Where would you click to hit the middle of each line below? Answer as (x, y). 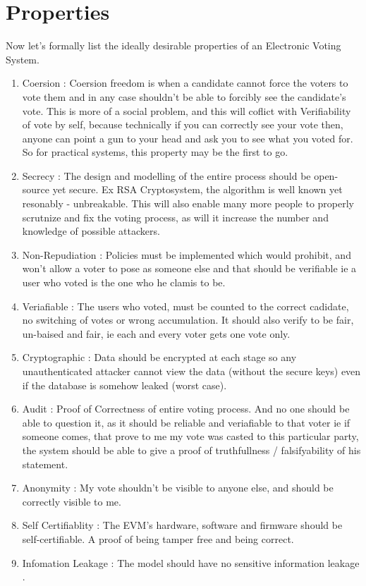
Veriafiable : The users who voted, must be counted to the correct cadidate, (185, 306)
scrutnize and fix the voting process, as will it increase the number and (175, 217)
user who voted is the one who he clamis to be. (124, 282)
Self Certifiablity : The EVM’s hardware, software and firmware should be (182, 525)
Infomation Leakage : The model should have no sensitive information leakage (191, 562)
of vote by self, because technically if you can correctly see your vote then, (183, 124)
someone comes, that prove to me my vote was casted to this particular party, (190, 436)
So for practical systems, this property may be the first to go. (155, 152)
